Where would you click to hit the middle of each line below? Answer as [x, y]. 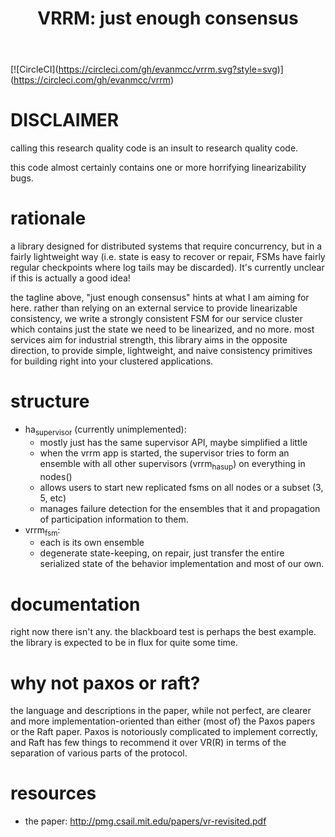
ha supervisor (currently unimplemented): [105, 430]
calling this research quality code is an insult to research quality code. [154, 148]
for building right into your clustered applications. [112, 361]
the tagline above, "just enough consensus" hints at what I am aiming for [160, 298]
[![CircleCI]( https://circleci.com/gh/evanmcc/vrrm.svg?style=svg [144, 69]
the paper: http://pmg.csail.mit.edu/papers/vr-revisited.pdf [145, 821]
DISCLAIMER [65, 120]
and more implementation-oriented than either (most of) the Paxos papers [163, 721]
